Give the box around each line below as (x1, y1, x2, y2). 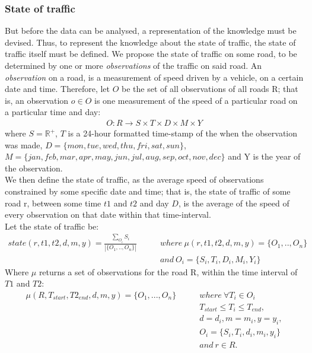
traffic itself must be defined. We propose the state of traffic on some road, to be (5, 47, 297, 60)
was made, (5, 138, 43, 151)
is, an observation (5, 94, 69, 106)
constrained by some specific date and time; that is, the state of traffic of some (5, 185, 291, 197)
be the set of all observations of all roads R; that (122, 82, 298, 95)
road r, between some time (5, 196, 101, 209)
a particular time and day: (5, 106, 101, 118)
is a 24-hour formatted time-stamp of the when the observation (68, 127, 298, 139)
